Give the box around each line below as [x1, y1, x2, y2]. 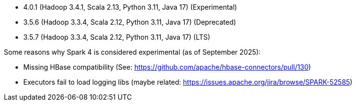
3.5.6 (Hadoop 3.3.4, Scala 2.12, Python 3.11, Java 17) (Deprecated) [23, 18, 236, 26]
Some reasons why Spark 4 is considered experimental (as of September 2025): [4, 48, 261, 56]
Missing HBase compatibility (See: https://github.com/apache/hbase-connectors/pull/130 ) [23, 63, 311, 71]
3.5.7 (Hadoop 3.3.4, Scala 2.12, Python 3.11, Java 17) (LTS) [23, 33, 210, 41]
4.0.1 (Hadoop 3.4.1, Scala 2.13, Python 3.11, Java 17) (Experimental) [23, 3, 237, 11]
